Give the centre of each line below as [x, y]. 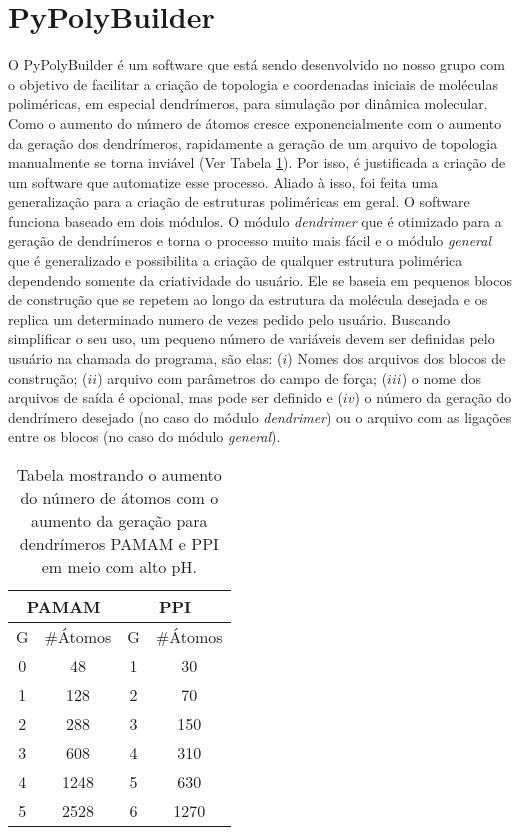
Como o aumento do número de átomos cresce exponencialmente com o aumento [255, 122]
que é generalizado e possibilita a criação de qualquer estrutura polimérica [235, 260]
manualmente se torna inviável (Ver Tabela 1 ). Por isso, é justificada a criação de [257, 162]
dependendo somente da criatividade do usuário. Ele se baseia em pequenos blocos [260, 279]
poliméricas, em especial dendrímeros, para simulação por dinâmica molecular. [248, 103]
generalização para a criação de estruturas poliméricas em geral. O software [239, 201]
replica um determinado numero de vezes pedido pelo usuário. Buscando [229, 318]
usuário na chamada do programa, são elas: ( [145, 358]
